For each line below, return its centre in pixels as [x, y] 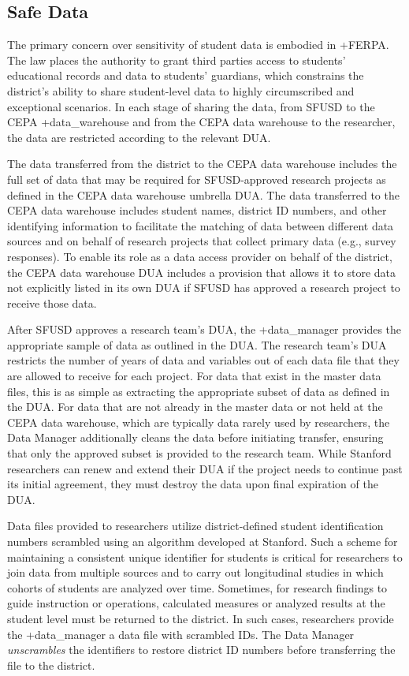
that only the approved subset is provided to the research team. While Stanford [199, 453]
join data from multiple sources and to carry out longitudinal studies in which [195, 572]
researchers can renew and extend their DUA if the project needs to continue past [205, 468]
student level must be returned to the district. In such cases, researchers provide [201, 618]
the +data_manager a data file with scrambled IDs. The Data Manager [181, 634]
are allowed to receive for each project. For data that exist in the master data [194, 376]
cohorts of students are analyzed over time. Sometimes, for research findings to [197, 587]
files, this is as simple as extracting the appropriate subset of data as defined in [199, 391]
